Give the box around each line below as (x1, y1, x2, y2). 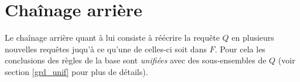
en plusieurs (231, 31, 274, 44)
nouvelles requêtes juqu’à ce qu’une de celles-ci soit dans (5, 42, 207, 55)
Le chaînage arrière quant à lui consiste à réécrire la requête (5, 31, 220, 44)
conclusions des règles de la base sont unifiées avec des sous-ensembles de (5, 54, 267, 66)
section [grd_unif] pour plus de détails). (5, 65, 148, 77)
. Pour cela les (214, 42, 265, 55)
